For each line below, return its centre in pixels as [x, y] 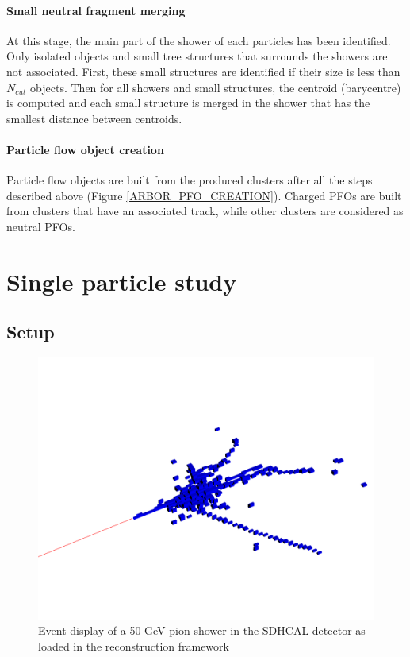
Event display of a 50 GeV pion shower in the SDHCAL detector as [202, 630]
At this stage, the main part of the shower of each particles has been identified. [199, 40]
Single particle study [122, 281]
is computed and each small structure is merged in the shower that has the [188, 103]
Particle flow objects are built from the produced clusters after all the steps [190, 180]
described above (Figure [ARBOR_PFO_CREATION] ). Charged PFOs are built [204, 195]
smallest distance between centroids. [94, 118]
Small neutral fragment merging [96, 10]
